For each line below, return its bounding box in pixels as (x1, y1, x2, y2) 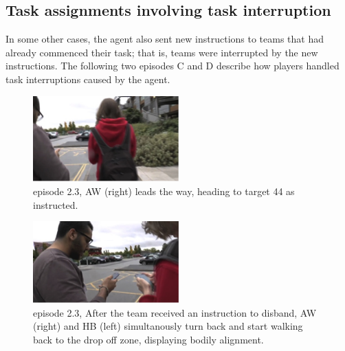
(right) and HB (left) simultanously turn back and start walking (33, 319, 303, 333)
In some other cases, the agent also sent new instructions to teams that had (5, 32, 324, 46)
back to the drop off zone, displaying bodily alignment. (33, 332, 264, 347)
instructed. (33, 197, 78, 212)
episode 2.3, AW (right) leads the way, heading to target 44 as (33, 183, 295, 198)
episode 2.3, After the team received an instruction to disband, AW (33, 305, 317, 319)
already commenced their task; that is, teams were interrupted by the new (5, 45, 318, 59)
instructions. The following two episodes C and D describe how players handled (5, 58, 340, 73)
